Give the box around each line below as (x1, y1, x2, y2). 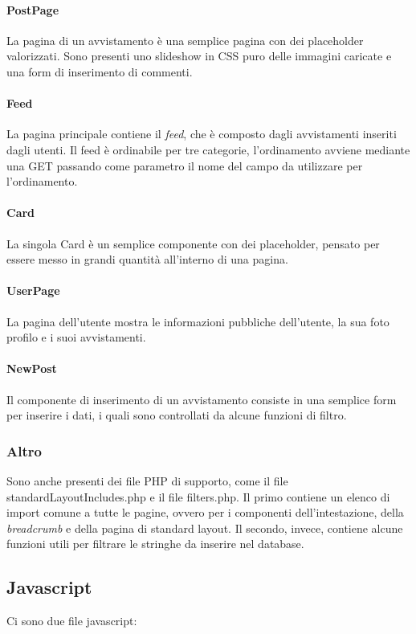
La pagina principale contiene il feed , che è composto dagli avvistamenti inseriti (6, 125, 397, 142)
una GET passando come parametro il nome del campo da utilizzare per (6, 157, 363, 174)
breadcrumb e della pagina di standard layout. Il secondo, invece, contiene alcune (6, 519, 403, 536)
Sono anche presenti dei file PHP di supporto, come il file (6, 472, 288, 489)
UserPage (6, 282, 60, 299)
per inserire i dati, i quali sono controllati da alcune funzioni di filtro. (6, 407, 347, 423)
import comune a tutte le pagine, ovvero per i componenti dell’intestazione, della (6, 504, 404, 521)
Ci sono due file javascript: (6, 612, 137, 629)
